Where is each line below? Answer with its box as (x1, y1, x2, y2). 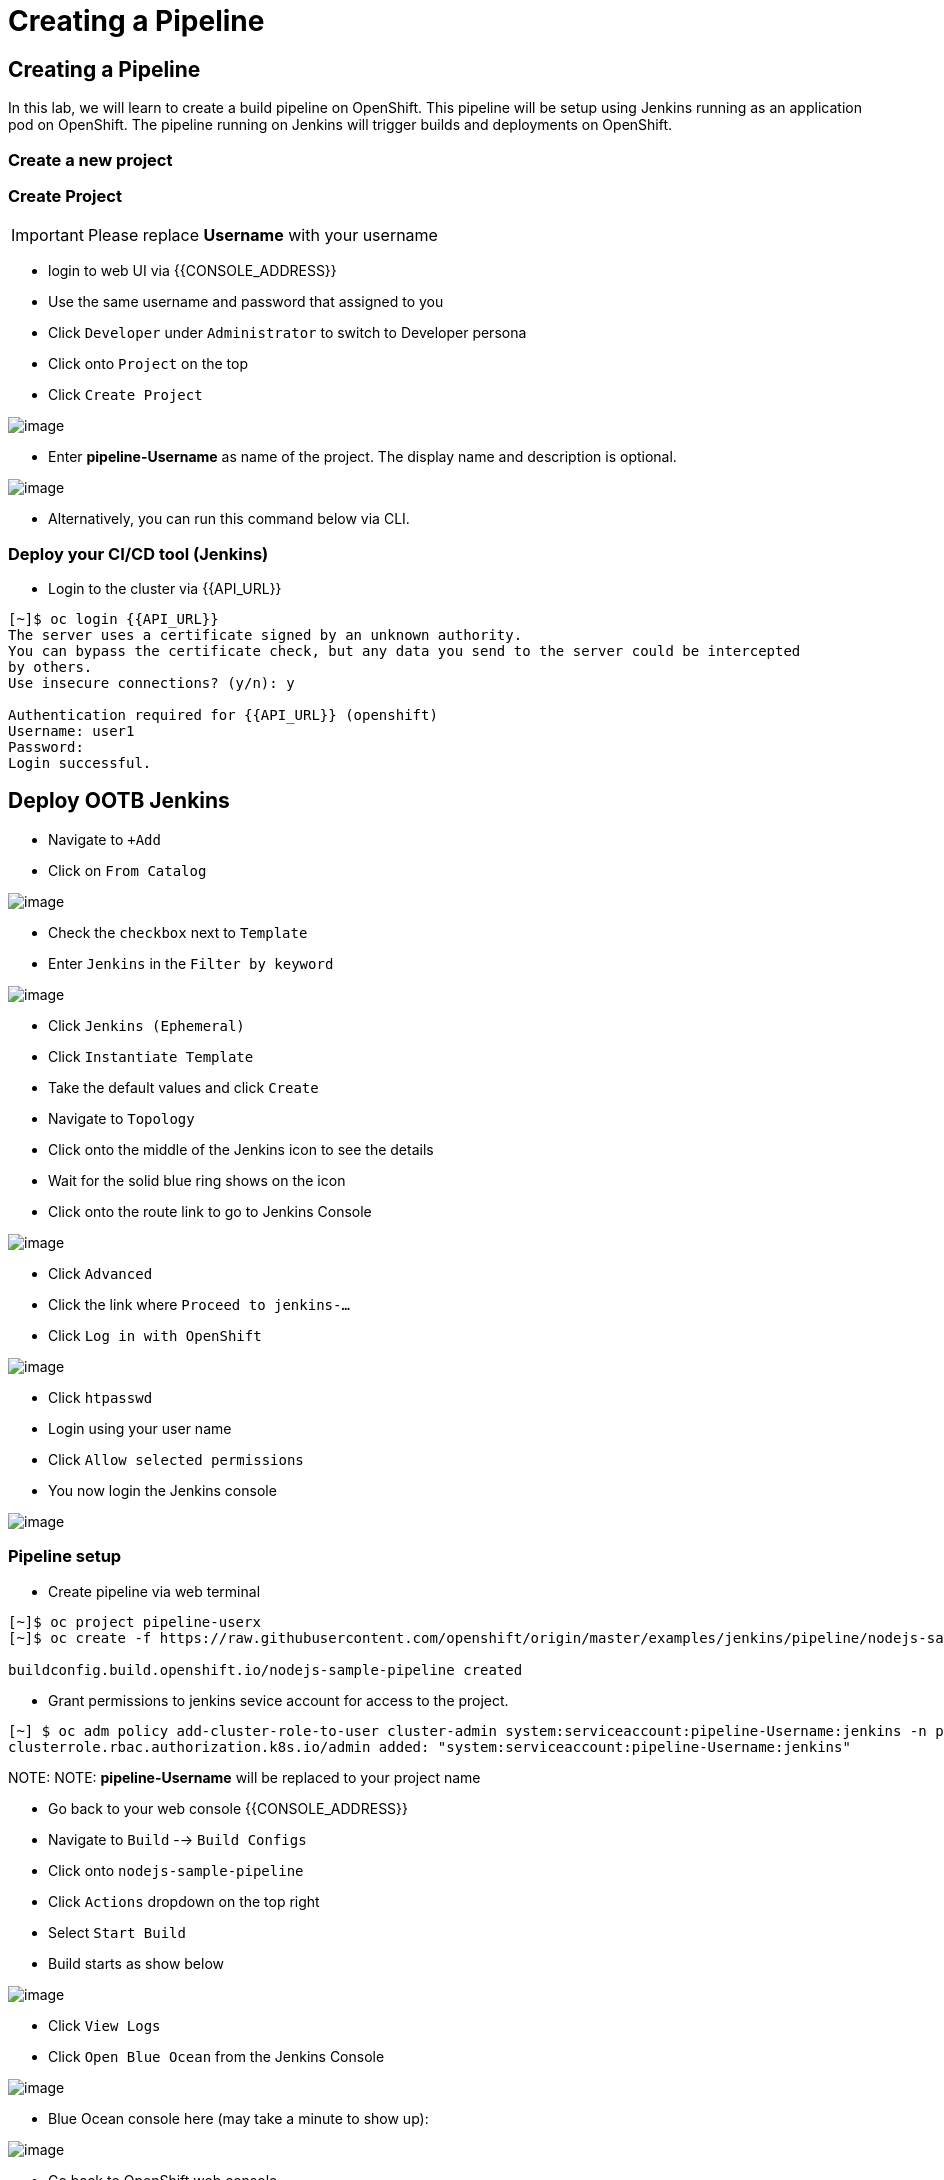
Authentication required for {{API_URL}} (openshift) (8, 707, 438, 724)
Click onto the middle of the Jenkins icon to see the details (48, 1140, 434, 1158)
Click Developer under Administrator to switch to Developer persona (48, 324, 527, 342)
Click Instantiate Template (48, 1047, 254, 1065)
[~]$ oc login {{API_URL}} (8, 611, 219, 628)
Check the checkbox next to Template (48, 923, 308, 941)
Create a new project (8, 149, 173, 170)
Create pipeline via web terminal (48, 1582, 261, 1600)
